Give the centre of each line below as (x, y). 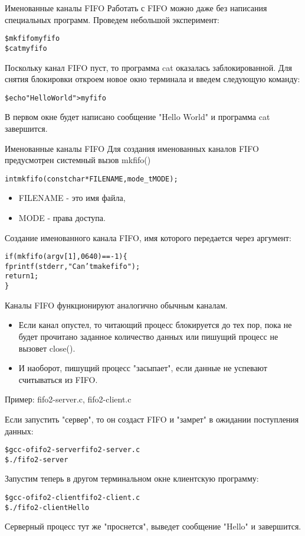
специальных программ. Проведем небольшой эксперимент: (112, 19)
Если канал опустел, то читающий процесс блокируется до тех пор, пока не (155, 325)
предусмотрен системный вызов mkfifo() (78, 160)
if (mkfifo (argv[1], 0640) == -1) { (66, 257)
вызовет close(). (47, 348)
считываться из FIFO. (58, 379)
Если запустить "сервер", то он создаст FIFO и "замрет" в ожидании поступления (152, 419)
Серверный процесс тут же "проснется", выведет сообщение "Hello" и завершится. (153, 526)
